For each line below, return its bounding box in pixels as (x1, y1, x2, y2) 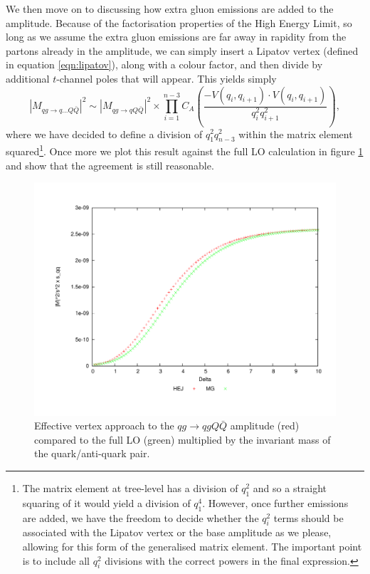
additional (6, 71, 50, 85)
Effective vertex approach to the (34, 418, 174, 433)
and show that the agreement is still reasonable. (6, 157, 214, 172)
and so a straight (253, 481, 327, 496)
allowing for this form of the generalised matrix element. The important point (22, 539, 362, 554)
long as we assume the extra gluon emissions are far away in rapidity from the (6, 29, 347, 44)
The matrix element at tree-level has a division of (22, 481, 238, 496)
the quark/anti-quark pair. (34, 446, 150, 461)
